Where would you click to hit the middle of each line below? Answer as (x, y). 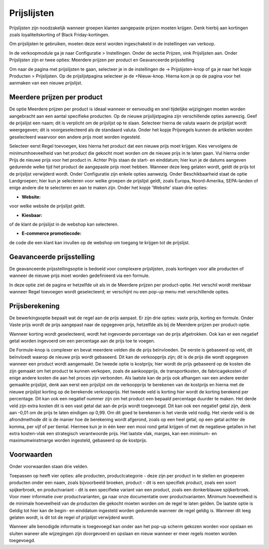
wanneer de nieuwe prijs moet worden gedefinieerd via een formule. (79, 275)
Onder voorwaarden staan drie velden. (49, 466)
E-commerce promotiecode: (52, 233)
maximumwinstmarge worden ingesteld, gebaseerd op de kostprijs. (78, 441)
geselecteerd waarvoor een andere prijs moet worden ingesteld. (75, 137)
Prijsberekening (34, 306)
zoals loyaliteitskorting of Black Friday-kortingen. (59, 34)
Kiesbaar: (32, 215)
